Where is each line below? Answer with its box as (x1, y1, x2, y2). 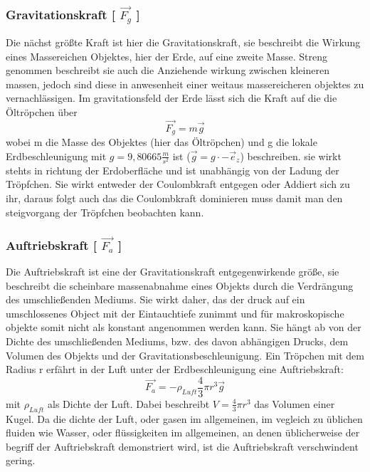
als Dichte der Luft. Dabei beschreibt (48, 396, 210, 411)
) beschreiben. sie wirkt (240, 148, 342, 163)
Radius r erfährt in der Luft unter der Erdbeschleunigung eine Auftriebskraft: (6, 362, 344, 377)
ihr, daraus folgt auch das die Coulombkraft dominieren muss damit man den (6, 191, 343, 206)
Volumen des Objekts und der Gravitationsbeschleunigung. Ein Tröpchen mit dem (6, 347, 364, 362)
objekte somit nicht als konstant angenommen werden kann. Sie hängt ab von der (6, 320, 361, 335)
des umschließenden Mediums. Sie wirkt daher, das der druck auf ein (6, 292, 305, 307)
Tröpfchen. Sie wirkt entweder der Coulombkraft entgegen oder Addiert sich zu (6, 177, 350, 192)
